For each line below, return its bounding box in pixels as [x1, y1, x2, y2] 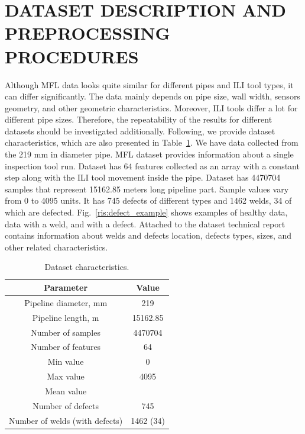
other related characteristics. [5, 240, 108, 253]
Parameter [44, 281, 88, 293]
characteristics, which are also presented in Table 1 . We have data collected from [5, 136, 298, 149]
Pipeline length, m [32, 311, 99, 323]
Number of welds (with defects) [9, 414, 123, 426]
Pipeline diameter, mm [24, 296, 108, 308]
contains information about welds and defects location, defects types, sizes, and [5, 229, 292, 242]
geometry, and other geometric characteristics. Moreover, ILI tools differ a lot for [5, 101, 298, 114]
